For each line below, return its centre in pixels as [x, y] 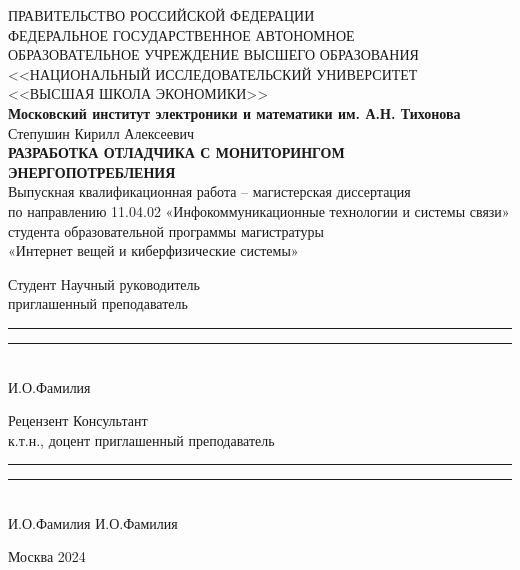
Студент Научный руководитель [104, 283]
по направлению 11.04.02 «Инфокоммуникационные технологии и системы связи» [259, 210]
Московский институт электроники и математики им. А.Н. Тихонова [234, 112]
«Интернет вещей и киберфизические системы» [153, 250]
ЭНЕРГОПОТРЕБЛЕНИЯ [92, 171]
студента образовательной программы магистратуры [166, 230]
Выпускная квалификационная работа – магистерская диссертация [209, 191]
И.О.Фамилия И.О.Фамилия [93, 522]
